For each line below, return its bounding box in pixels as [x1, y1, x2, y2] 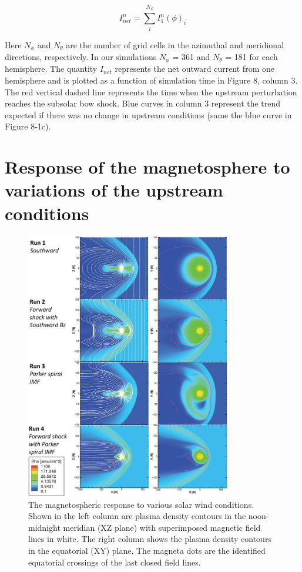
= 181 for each [225, 50, 278, 62]
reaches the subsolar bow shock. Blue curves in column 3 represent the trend [5, 97, 281, 109]
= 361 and [172, 50, 210, 62]
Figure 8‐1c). [5, 120, 51, 132]
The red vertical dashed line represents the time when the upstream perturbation [5, 85, 297, 98]
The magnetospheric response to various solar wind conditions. [28, 498, 254, 510]
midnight [28, 521, 61, 533]
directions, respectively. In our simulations [5, 50, 157, 62]
